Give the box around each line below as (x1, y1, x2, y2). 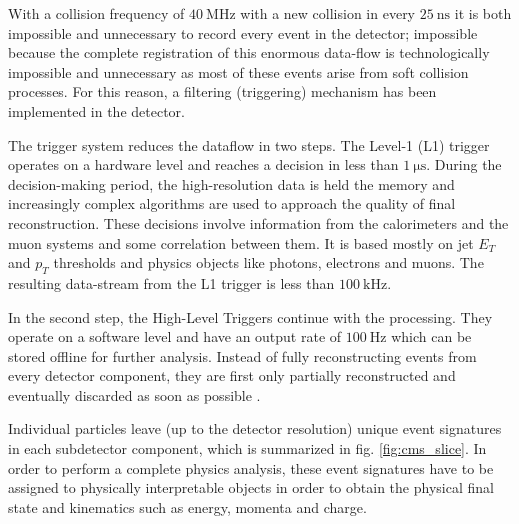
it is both (454, 3, 512, 23)
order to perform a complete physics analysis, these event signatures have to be (8, 457, 494, 478)
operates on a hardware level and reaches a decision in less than (8, 154, 399, 175)
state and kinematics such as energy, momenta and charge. (8, 496, 367, 517)
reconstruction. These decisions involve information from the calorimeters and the (8, 212, 509, 233)
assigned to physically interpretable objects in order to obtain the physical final (8, 477, 494, 498)
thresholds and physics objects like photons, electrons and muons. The (53, 252, 484, 273)
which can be (391, 326, 472, 347)
